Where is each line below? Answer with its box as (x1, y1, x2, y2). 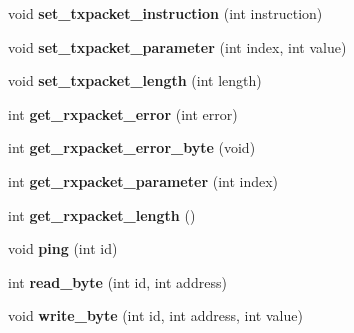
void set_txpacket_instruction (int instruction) (8, 3, 323, 23)
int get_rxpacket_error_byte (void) (8, 137, 256, 158)
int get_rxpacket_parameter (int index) (8, 170, 279, 191)
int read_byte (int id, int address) (8, 271, 227, 292)
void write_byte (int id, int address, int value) (8, 305, 303, 326)
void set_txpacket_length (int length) (8, 70, 262, 91)
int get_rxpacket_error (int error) (8, 103, 238, 124)
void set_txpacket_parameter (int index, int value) (8, 36, 347, 57)
